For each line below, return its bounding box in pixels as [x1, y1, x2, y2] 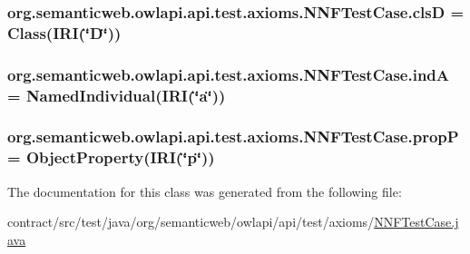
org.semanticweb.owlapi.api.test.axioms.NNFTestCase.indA [7, 63, 450, 85]
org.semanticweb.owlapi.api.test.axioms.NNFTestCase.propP [7, 125, 459, 148]
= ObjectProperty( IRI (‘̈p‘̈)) [7, 146, 215, 169]
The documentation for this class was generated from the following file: [7, 181, 402, 200]
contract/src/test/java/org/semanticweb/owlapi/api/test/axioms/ [7, 212, 375, 231]
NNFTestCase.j [374, 212, 459, 231]
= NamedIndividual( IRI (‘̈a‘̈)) [7, 83, 226, 106]
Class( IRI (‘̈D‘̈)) [7, 21, 122, 44]
